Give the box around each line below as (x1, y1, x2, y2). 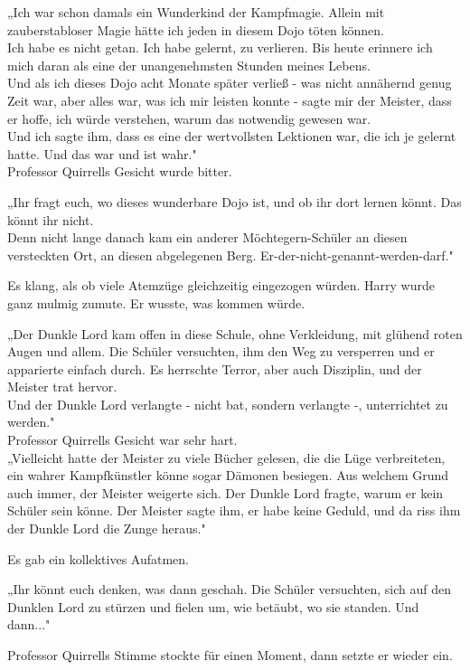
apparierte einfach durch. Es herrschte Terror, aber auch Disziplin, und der (7, 359, 422, 378)
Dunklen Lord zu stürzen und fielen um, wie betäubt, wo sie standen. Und (7, 597, 419, 616)
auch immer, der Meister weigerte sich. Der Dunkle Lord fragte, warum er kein (7, 483, 444, 502)
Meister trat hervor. (7, 377, 117, 396)
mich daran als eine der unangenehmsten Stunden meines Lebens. (7, 55, 371, 74)
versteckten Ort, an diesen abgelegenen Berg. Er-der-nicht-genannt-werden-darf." (7, 245, 454, 264)
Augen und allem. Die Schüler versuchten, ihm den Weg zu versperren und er (7, 342, 435, 361)
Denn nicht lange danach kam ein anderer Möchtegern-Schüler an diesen (7, 228, 408, 247)
